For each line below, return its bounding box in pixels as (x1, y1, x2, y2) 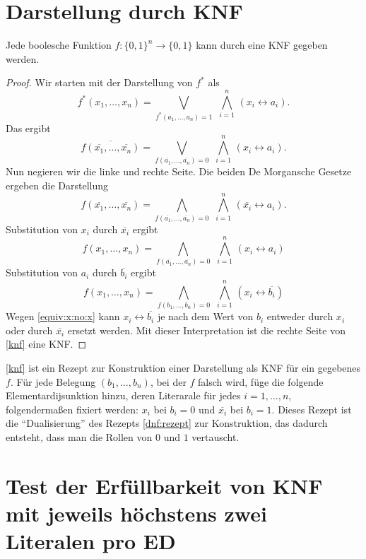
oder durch (6, 322, 53, 337)
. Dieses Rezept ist (271, 401, 352, 416)
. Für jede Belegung (10, 374, 96, 389)
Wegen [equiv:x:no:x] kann (6, 309, 120, 324)
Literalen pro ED (6, 526, 176, 555)
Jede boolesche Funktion (6, 37, 112, 52)
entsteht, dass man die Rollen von (6, 429, 153, 444)
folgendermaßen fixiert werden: (6, 401, 138, 416)
